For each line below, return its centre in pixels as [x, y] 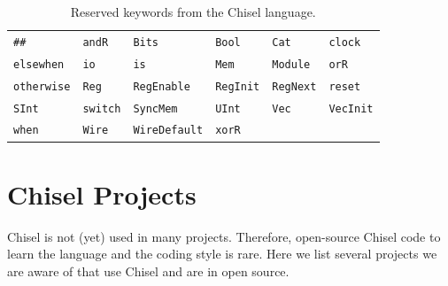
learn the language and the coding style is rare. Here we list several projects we [222, 254]
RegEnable [162, 86]
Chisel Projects [102, 193]
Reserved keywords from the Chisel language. [193, 12]
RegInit [238, 86]
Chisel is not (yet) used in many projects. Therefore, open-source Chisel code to [224, 236]
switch [102, 108]
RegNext [294, 86]
